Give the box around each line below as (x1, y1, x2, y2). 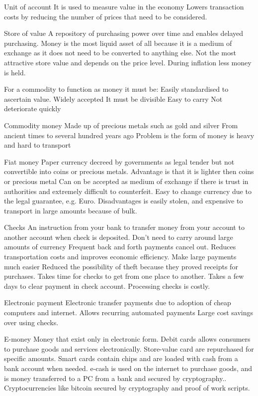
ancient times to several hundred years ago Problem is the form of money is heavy (4, 130, 255, 140)
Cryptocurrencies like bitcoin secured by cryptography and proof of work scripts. (4, 383, 250, 393)
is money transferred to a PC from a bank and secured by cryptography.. (4, 373, 227, 383)
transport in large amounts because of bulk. (4, 205, 137, 215)
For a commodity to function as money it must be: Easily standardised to (4, 84, 229, 94)
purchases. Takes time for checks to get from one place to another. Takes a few (4, 271, 244, 281)
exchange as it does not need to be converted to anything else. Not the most (4, 47, 236, 58)
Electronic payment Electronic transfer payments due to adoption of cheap (4, 297, 231, 308)
